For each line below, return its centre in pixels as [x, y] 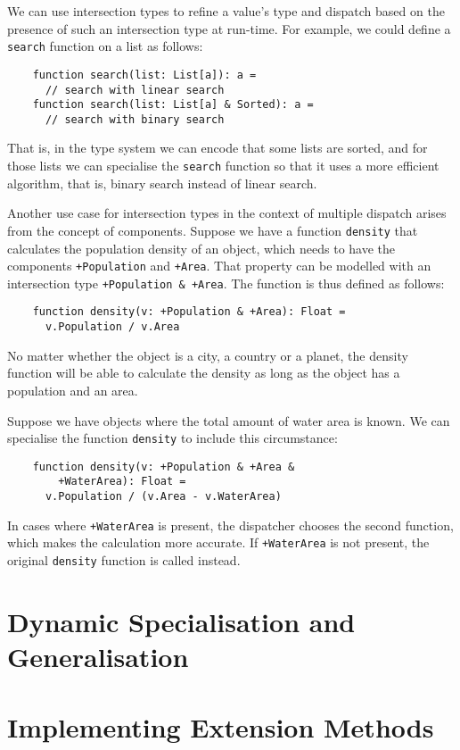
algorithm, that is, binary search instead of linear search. [162, 183]
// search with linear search [135, 90]
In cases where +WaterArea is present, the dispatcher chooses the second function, [230, 525]
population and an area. [73, 390]
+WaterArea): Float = [122, 482]
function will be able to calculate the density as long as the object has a [204, 373]
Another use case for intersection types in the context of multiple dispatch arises [227, 213]
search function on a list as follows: [105, 46]
